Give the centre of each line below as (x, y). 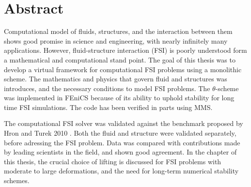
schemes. (17, 180)
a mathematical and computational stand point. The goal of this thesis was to (120, 59)
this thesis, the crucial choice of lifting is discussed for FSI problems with (113, 161)
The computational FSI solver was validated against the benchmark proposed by (124, 123)
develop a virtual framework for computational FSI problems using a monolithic (123, 69)
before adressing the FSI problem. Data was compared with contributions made (122, 142)
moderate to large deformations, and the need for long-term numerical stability (121, 171)
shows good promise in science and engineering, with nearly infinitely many (116, 40)
